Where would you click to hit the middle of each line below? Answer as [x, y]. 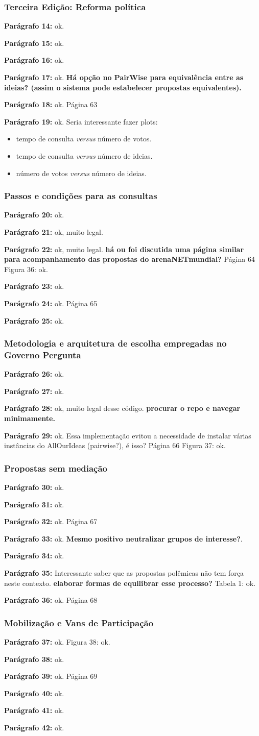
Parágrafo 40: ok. [34, 693]
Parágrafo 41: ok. [34, 710]
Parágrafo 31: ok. [34, 504]
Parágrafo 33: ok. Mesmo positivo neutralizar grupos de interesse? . [123, 538]
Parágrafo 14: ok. [34, 26]
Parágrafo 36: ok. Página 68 [51, 600]
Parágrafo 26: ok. [34, 374]
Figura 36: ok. [26, 269]
